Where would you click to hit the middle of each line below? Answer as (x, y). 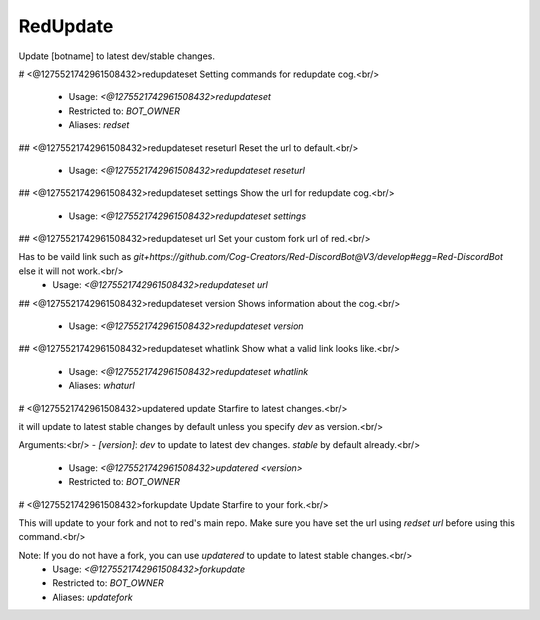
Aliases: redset (99, 125)
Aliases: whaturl (101, 386)
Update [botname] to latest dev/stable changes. (116, 56)
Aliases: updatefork (93, 597)
